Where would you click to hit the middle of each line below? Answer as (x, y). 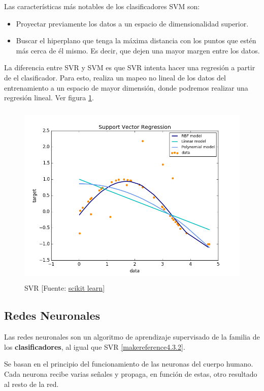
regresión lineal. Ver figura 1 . (49, 97)
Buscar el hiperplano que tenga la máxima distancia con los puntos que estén (136, 40)
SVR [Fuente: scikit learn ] (65, 288)
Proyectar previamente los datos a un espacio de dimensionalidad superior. (132, 23)
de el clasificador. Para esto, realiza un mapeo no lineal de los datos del (115, 77)
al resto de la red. (31, 384)
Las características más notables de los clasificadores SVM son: (102, 6)
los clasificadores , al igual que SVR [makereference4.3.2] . (95, 346)
